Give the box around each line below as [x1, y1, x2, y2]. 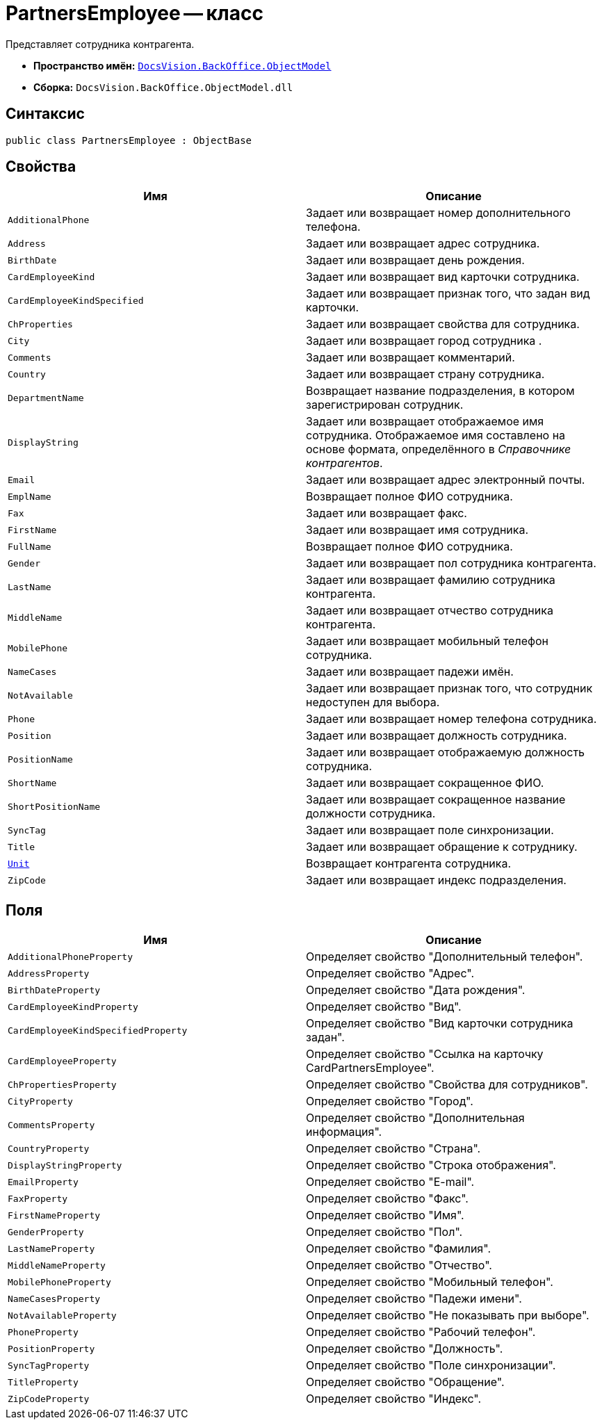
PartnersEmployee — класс [6, 1, 263, 25]
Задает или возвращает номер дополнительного [306, 206, 571, 220]
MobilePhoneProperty [8, 1276, 111, 1287]
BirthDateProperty [8, 984, 101, 995]
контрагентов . [306, 456, 383, 471]
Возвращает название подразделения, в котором [306, 384, 575, 398]
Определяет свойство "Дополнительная [306, 1111, 525, 1125]
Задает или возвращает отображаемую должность [306, 745, 585, 760]
